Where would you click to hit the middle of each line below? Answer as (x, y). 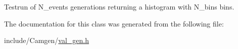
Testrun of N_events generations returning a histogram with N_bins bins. (119, 6)
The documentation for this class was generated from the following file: (114, 23)
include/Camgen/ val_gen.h (47, 40)
